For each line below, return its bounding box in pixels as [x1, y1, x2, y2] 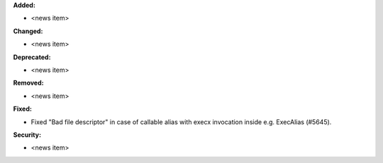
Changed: [13, 27, 43, 35]
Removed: [13, 78, 44, 87]
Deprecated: [13, 53, 51, 61]
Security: [13, 131, 42, 139]
